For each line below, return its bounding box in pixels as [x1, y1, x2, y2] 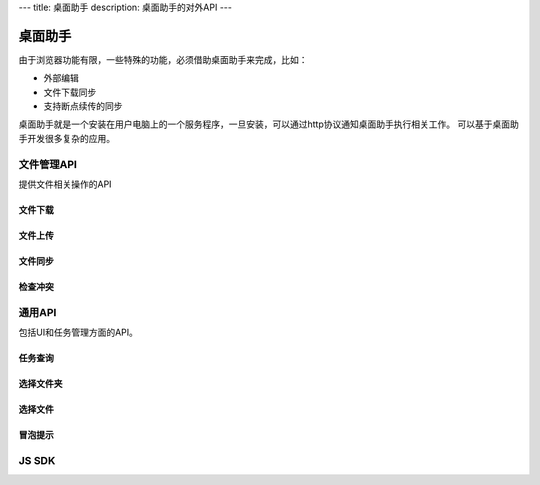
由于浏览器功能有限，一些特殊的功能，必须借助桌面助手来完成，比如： [18, 53, 308, 65]
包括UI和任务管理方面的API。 [18, 326, 139, 339]
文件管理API [18, 157, 77, 171]
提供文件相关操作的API [18, 178, 112, 190]
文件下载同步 [43, 86, 97, 98]
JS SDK [18, 453, 56, 467]
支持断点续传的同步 [43, 100, 123, 112]
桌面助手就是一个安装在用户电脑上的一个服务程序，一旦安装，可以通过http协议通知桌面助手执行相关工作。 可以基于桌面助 [18, 118, 519, 130]
